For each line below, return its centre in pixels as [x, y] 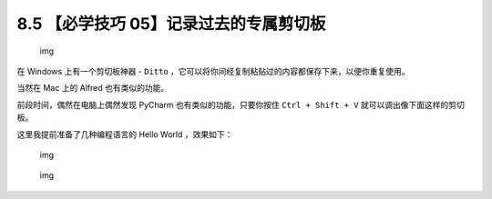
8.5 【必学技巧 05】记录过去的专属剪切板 [171, 24]
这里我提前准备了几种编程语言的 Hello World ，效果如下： [125, 134]
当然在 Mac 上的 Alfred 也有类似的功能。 [93, 88]
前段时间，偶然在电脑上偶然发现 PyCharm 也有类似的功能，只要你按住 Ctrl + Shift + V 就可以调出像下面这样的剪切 [241, 104]
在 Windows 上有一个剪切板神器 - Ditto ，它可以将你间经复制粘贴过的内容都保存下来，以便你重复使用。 [213, 71]
